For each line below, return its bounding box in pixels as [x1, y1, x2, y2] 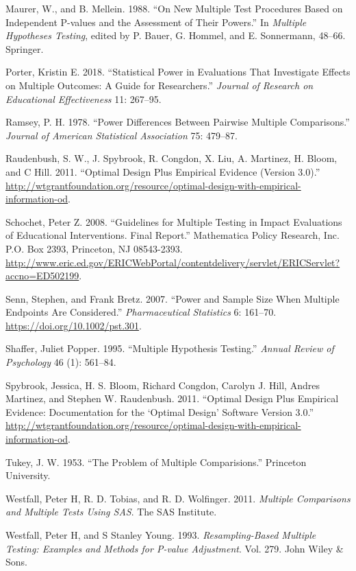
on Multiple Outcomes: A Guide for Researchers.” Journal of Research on [5, 78, 314, 92]
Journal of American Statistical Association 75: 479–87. [5, 128, 238, 142]
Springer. [5, 41, 44, 56]
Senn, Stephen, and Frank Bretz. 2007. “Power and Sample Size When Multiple [5, 291, 340, 305]
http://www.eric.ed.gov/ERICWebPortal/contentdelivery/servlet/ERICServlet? [5, 255, 340, 269]
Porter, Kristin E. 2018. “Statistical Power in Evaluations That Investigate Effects [5, 65, 351, 79]
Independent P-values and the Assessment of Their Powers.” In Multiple [5, 14, 307, 29]
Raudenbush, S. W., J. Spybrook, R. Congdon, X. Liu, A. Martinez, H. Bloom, [5, 151, 338, 165]
